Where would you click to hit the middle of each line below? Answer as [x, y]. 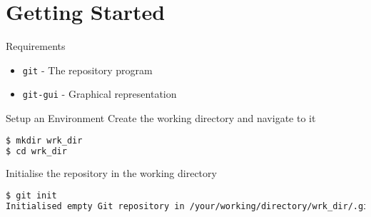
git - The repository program [87, 70]
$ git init [31, 195]
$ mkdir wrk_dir [44, 140]
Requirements [36, 46]
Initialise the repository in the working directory [111, 173]
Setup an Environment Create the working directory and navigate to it [161, 118]
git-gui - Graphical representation [100, 94]
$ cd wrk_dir [36, 151]
